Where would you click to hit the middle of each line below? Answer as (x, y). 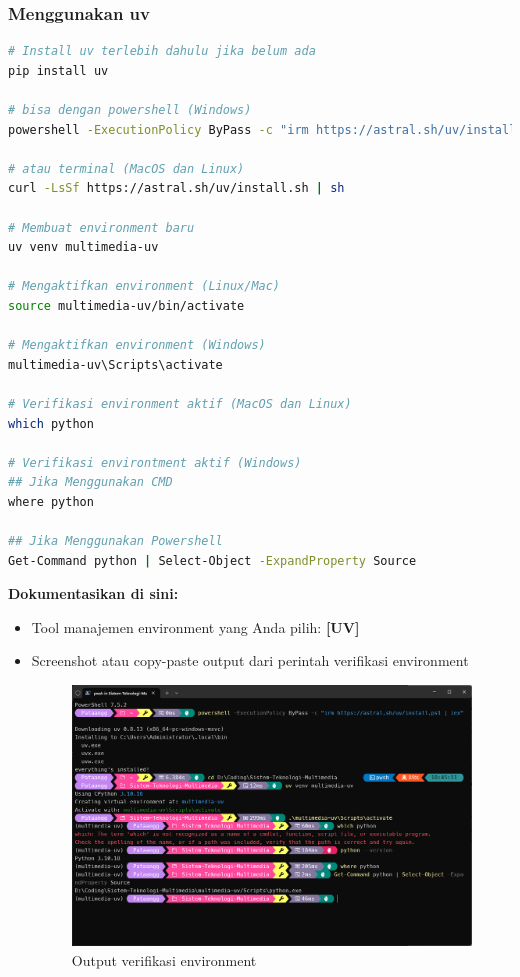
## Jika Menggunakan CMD (90, 482)
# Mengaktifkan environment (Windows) (137, 345)
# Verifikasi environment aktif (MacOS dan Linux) (180, 403)
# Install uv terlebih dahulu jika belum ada (162, 51)
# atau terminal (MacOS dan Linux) (126, 168)
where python (51, 501)
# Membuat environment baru (101, 227)
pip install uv (58, 70)
